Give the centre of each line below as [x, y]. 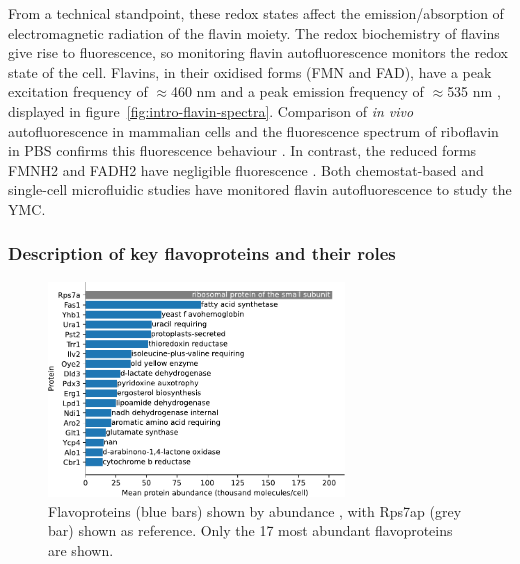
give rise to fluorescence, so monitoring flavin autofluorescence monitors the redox [258, 52]
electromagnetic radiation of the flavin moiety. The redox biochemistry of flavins [254, 32]
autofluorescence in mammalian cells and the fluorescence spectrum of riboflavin [253, 130]
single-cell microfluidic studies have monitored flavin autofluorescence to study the [260, 189]
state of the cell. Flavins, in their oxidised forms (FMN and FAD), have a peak [250, 71]
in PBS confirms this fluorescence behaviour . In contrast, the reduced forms [242, 150]
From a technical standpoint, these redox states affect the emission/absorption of [256, 13]
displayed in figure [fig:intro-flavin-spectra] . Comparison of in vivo [211, 110]
